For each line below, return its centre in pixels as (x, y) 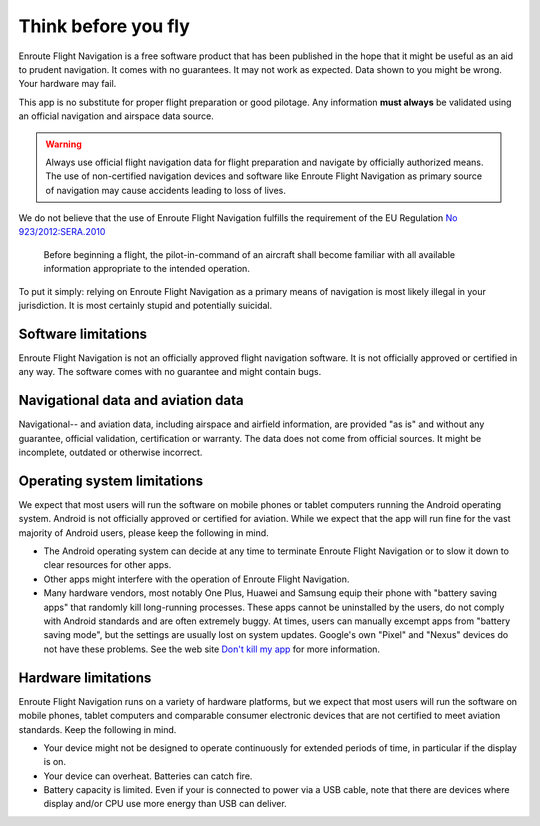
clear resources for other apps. (107, 565)
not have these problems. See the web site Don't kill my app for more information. (211, 649)
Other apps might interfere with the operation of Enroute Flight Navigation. (196, 579)
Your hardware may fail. (67, 84)
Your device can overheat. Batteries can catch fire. (148, 776)
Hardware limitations (85, 677)
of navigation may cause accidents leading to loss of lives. (166, 190)
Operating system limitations (111, 480)
